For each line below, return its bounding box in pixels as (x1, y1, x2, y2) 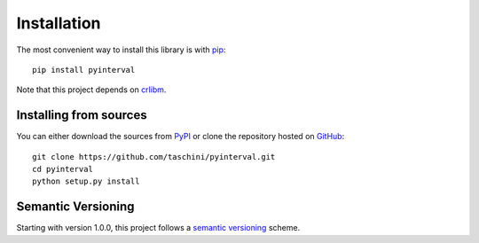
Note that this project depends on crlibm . (16, 84, 167, 95)
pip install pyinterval (32, 65, 136, 74)
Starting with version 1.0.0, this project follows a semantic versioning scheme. (16, 223, 301, 233)
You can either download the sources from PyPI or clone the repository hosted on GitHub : (16, 131, 345, 142)
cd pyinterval (32, 164, 93, 175)
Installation (16, 13, 101, 33)
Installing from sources (16, 107, 147, 123)
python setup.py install (32, 176, 140, 186)
